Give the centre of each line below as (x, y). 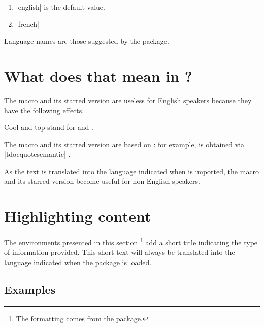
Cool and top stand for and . (49, 127)
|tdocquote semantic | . (37, 154)
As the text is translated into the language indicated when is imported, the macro (132, 171)
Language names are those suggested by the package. (87, 41)
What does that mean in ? (98, 75)
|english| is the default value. (60, 7)
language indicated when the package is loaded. (78, 262)
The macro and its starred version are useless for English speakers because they (128, 100)
